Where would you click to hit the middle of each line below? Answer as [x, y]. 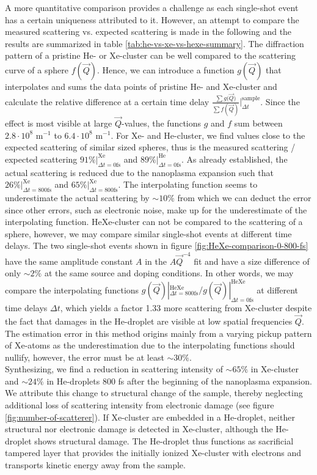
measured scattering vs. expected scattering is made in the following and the [148, 31]
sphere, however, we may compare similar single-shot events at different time [148, 233]
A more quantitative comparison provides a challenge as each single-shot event [152, 7]
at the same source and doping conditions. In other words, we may [169, 273]
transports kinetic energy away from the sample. [95, 465]
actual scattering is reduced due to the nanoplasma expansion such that [139, 172]
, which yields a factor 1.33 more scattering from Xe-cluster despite [186, 308]
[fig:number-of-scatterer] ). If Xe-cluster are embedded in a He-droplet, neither [150, 417]
